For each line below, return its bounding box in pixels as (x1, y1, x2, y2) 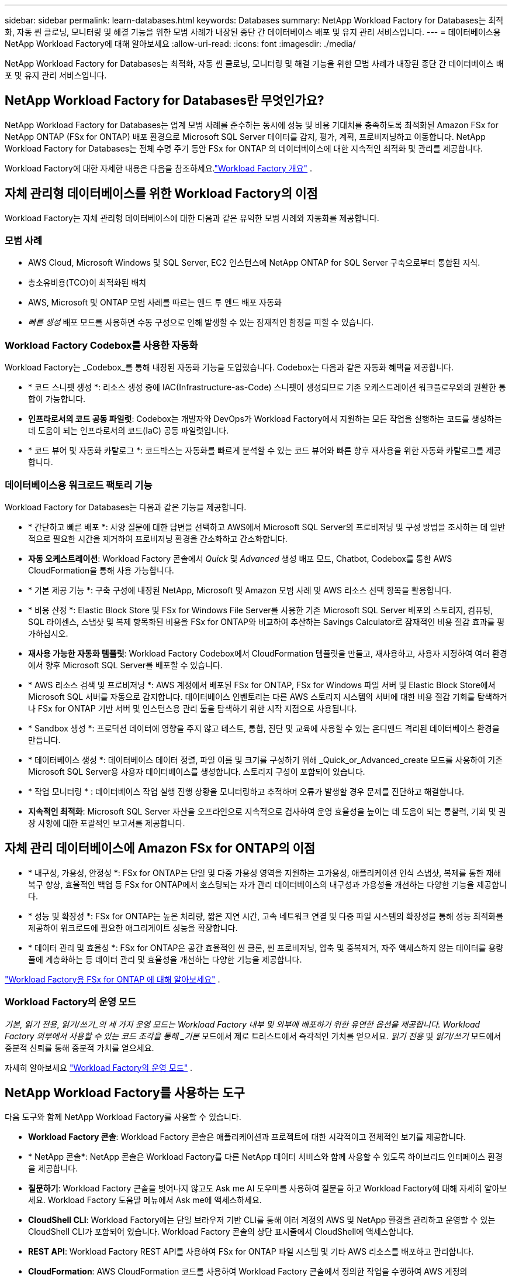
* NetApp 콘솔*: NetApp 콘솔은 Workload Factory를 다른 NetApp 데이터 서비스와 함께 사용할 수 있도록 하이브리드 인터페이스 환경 (28, 1152, 503, 1162)
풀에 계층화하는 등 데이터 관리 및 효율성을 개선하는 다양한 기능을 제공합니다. (28, 954, 302, 964)
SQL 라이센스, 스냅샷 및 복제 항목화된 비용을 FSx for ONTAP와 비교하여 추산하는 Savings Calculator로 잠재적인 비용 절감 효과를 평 (28, 616, 505, 627)
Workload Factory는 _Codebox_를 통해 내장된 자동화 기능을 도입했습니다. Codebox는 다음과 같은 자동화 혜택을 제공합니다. (5, 362, 454, 373)
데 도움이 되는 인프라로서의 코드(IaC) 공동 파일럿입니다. (28, 425, 229, 436)
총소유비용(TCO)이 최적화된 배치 (28, 277, 147, 288)
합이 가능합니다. (28, 394, 86, 404)
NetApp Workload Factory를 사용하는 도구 (5, 1085, 245, 1100)
